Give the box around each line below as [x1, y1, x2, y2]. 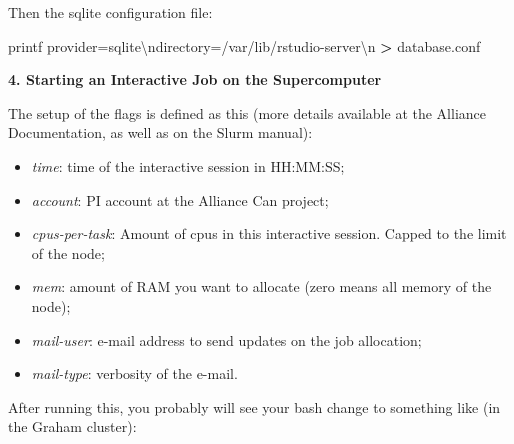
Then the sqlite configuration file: [8, 2, 213, 22]
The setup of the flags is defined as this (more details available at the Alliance [8, 102, 487, 123]
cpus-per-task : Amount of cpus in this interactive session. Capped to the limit [31, 223, 507, 244]
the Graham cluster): [8, 416, 137, 437]
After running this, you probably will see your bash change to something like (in [8, 396, 501, 417]
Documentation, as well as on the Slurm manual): [8, 122, 313, 143]
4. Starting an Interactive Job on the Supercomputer [8, 69, 382, 90]
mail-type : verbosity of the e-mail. [31, 363, 238, 384]
